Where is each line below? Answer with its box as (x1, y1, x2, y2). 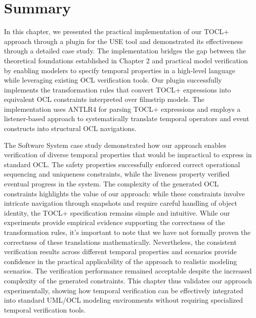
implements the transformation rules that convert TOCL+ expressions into (4, 84, 231, 94)
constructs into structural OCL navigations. (4, 123, 136, 134)
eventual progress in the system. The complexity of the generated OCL (4, 179, 219, 189)
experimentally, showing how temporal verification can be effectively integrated (4, 285, 244, 295)
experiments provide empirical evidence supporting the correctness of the (4, 217, 225, 227)
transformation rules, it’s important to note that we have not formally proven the (4, 227, 251, 237)
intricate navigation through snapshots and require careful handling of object (4, 198, 237, 208)
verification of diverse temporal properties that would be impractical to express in (4, 149, 252, 160)
